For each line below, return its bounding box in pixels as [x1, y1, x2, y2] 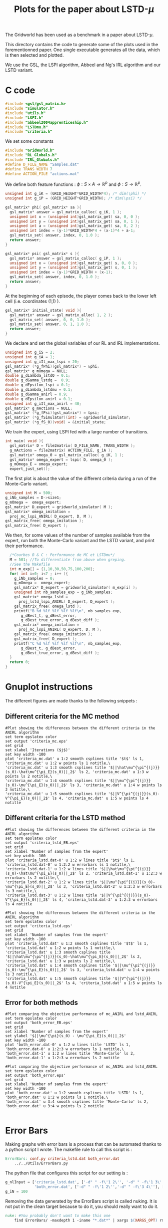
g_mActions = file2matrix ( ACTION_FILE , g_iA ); [9, 447, 113, 453]
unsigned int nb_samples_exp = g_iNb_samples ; [14, 590, 113, 595]
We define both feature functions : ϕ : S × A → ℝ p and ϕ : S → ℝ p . [5, 180, 141, 187]
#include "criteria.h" [5, 129, 52, 134]
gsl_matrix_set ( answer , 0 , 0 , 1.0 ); [9, 317, 91, 322]
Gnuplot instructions [5, 681, 93, 692]
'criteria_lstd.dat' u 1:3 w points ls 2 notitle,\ [5, 958, 115, 963]
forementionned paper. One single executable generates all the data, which [5, 47, 160, 53]
